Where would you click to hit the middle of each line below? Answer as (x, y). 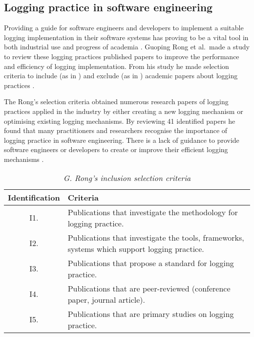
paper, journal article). (106, 299)
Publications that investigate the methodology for (153, 212)
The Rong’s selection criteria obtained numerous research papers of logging (116, 101)
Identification (34, 197)
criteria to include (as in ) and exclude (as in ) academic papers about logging (121, 76)
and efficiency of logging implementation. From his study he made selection (116, 66)
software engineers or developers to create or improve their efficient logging (116, 149)
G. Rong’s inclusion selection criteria (127, 178)
